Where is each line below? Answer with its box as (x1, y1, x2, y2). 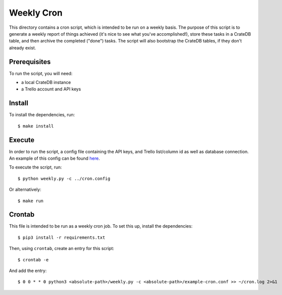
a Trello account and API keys (21, 86, 81, 92)
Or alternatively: (9, 187, 41, 192)
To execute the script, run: (9, 164, 62, 170)
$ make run (18, 198, 44, 204)
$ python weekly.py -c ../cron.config (18, 176, 111, 181)
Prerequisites (9, 58, 51, 66)
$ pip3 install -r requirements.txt (18, 234, 105, 240)
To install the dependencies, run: (9, 112, 75, 118)
